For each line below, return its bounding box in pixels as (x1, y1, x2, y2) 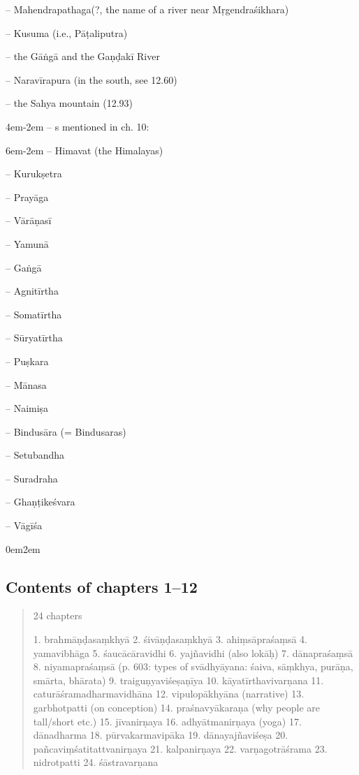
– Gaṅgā (6, 260, 42, 274)
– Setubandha (6, 448, 65, 462)
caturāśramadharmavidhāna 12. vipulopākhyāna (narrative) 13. (33, 686, 305, 701)
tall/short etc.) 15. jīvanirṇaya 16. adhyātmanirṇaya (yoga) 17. (33, 714, 302, 728)
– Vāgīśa (6, 518, 43, 533)
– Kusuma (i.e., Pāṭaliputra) (6, 25, 128, 40)
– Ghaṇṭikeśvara (6, 494, 75, 509)
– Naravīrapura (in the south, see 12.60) (6, 72, 177, 87)
